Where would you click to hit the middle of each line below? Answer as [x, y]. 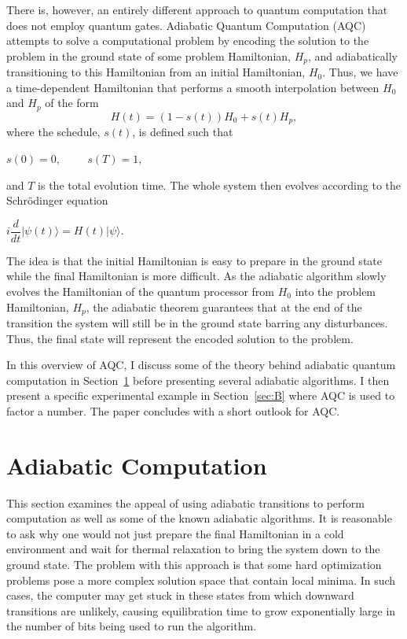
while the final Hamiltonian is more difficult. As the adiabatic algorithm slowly [196, 276]
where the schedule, [53, 132]
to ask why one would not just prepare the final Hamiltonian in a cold [175, 533]
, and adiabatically [352, 55]
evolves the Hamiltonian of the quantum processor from [141, 291]
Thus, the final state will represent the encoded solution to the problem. [180, 338]
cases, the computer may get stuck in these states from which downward [180, 595]
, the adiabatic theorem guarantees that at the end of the [224, 307]
